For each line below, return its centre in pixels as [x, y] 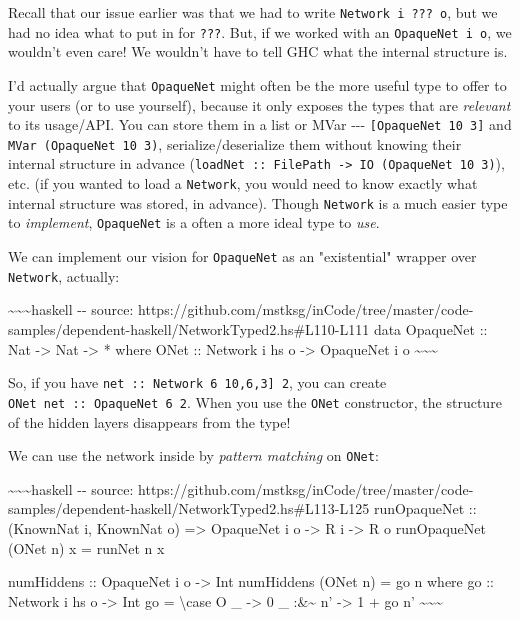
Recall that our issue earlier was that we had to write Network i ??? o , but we [253, 12]
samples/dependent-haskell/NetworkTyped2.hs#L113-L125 [189, 508]
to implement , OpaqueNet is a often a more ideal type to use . [194, 222]
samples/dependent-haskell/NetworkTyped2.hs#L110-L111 [189, 329]
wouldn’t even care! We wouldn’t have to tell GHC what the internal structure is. [258, 51]
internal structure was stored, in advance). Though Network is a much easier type [258, 202]
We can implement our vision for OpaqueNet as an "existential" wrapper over [242, 256]
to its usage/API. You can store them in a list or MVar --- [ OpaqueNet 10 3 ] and [260, 124]
